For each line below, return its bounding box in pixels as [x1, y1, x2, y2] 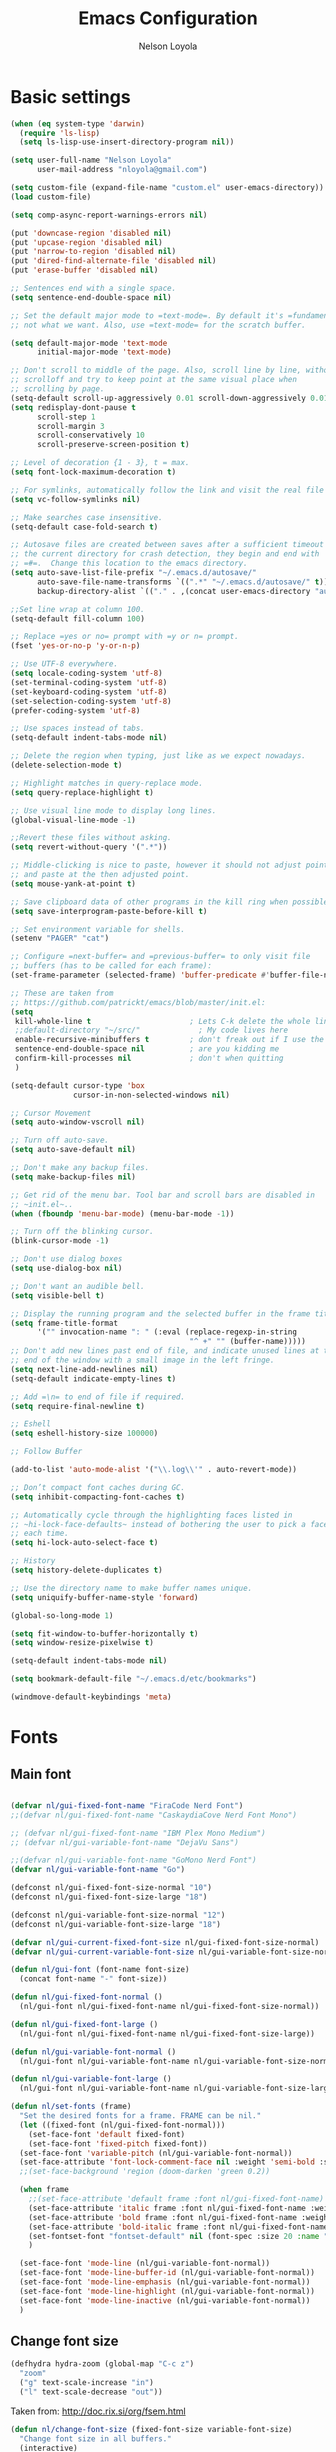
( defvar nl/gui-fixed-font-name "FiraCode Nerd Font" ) [10, 1800, 244, 1811]
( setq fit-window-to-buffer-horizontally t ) [10, 1628, 199, 1639]
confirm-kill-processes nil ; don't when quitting [14, 1053, 284, 1064]
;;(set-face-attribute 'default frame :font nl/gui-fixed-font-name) [28, 2194, 325, 2204]
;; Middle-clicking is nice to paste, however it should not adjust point [10, 860, 329, 871]
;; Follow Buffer [10, 1447, 83, 1457]
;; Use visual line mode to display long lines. [10, 805, 217, 816]
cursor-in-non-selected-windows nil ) [73, 1090, 230, 1100]
